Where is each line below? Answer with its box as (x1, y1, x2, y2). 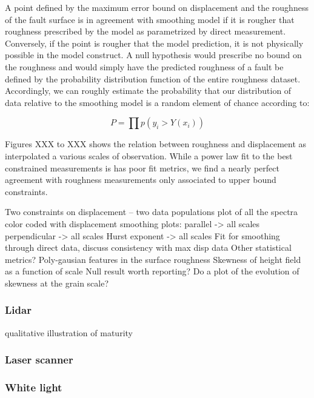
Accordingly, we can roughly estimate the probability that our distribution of (5, 84, 292, 97)
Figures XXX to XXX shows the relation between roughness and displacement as (5, 138, 307, 150)
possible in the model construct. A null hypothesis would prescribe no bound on (5, 48, 302, 61)
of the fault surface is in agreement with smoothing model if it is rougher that (5, 13, 295, 25)
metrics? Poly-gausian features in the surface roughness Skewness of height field (5, 253, 301, 265)
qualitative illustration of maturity (5, 326, 133, 339)
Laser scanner (5, 352, 73, 367)
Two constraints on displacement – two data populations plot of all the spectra (5, 205, 298, 218)
